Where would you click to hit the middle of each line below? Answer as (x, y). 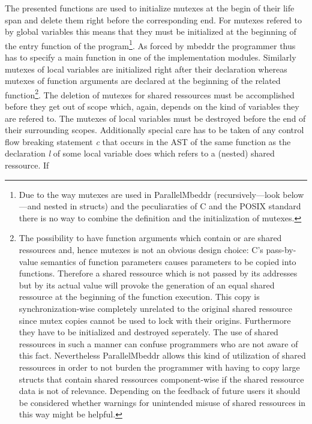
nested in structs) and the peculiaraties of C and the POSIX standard (172, 206)
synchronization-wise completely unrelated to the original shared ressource (156, 308)
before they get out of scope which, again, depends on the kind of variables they (152, 106)
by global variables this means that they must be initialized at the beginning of (151, 31)
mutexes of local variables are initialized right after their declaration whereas (146, 69)
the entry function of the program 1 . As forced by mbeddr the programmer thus (150, 44)
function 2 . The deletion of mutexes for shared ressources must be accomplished (150, 94)
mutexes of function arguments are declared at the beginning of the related (143, 81)
